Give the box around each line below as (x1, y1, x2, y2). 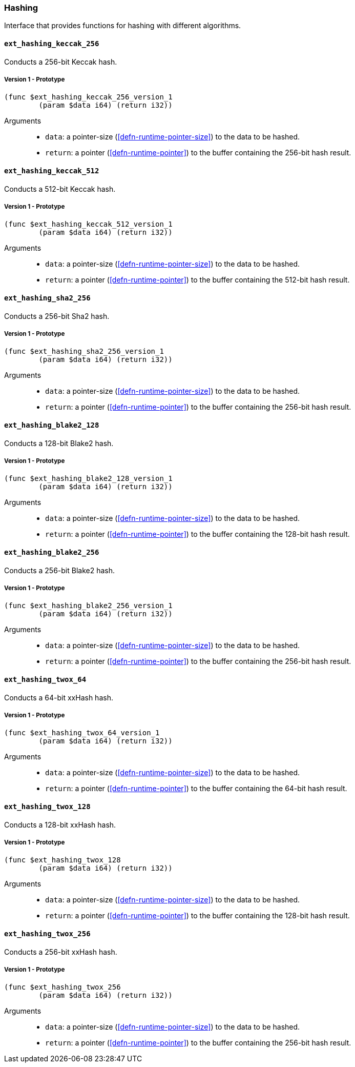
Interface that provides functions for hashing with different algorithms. (4, 21, 241, 30)
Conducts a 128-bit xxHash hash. (4, 820, 116, 829)
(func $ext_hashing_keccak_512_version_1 (4, 220, 173, 229)
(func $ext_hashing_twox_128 (4, 856, 121, 864)
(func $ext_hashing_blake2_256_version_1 (4, 601, 173, 610)
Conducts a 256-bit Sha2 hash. (4, 311, 110, 320)
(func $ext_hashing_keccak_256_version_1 (4, 93, 173, 102)
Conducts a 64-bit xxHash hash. (4, 693, 113, 702)
